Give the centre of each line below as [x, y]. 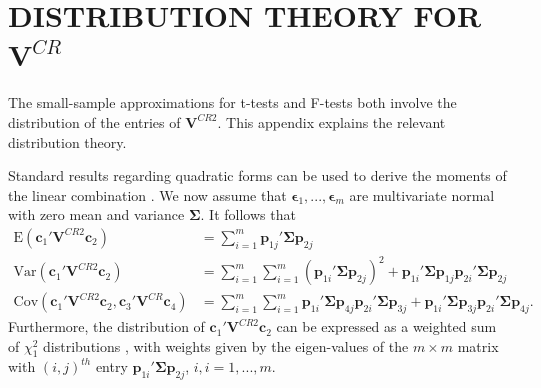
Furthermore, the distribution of [106, 326]
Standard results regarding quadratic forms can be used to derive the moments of [257, 175]
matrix [478, 345]
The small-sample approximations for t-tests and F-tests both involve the [232, 102]
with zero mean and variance [96, 214]
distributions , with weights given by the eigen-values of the [226, 345]
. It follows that [248, 214]
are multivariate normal [422, 194]
